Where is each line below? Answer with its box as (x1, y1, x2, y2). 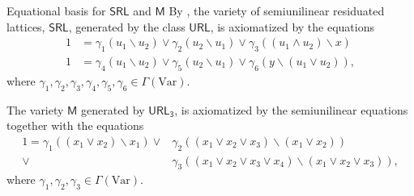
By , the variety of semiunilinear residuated (169, 2, 385, 19)
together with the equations (6, 117, 144, 134)
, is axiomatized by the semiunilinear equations (174, 101, 408, 118)
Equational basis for (6, 2, 106, 19)
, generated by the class (68, 18, 186, 35)
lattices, (6, 18, 45, 35)
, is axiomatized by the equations (210, 18, 375, 35)
